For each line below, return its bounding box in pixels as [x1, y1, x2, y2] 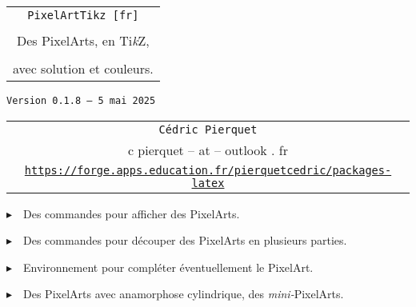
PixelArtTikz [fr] [27, 9, 139, 22]
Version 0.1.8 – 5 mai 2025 [6, 95, 156, 106]
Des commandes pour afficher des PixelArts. [23, 205, 240, 221]
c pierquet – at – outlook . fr [127, 140, 289, 159]
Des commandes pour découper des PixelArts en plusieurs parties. [23, 232, 347, 249]
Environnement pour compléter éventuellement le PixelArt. [23, 258, 314, 275]
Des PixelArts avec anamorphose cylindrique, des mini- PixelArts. [23, 285, 344, 302]
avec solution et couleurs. [13, 59, 154, 78]
